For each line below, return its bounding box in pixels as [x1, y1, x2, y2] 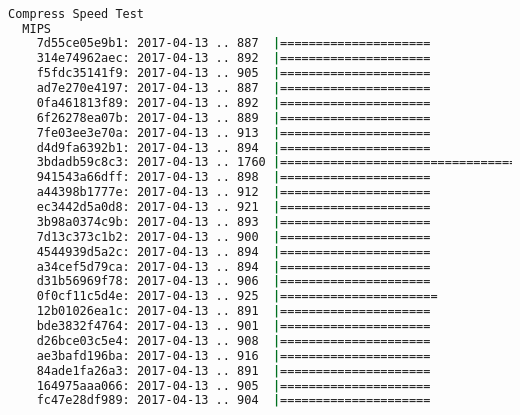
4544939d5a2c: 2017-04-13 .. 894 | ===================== [36, 244, 431, 259]
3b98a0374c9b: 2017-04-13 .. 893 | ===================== [36, 214, 431, 229]
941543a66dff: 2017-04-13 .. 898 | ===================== [36, 170, 431, 185]
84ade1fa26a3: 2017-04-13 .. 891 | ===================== [36, 363, 431, 378]
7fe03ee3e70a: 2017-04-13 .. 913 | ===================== [36, 125, 431, 140]
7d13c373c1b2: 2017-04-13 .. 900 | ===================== [36, 229, 431, 244]
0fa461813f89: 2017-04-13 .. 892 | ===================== [36, 95, 431, 110]
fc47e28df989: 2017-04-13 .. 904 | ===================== [36, 393, 431, 408]
